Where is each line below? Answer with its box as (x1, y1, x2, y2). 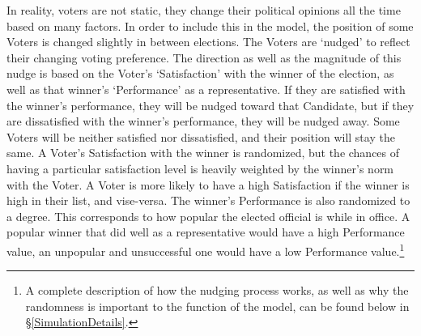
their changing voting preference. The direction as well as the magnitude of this (6, 49, 402, 66)
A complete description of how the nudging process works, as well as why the (25, 282, 409, 299)
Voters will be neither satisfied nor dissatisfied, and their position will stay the (6, 128, 395, 145)
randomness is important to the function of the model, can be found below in (25, 297, 410, 314)
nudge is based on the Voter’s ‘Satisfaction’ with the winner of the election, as (6, 65, 394, 82)
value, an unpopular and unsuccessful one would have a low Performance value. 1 (6, 240, 405, 259)
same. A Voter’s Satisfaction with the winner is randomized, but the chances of (6, 144, 400, 161)
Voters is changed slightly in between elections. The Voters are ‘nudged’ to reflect (6, 33, 410, 50)
